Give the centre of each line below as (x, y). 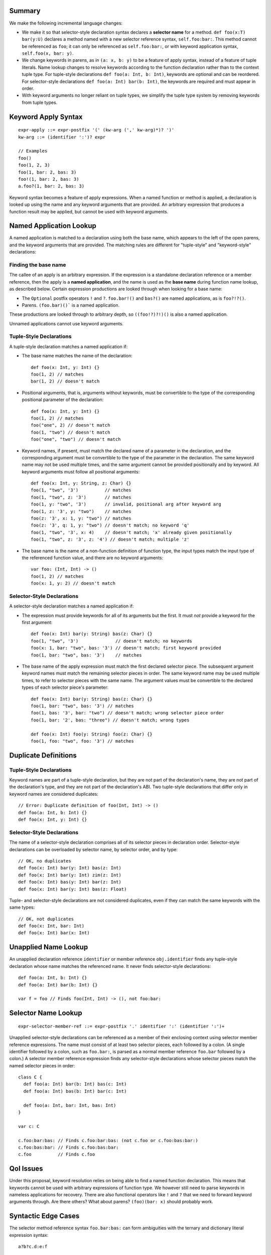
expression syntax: (29, 1235)
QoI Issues (26, 1169)
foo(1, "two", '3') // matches (81, 490)
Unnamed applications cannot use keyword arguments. (66, 323)
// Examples (33, 151)
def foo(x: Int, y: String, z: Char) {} (81, 483)
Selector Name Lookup (46, 1013)
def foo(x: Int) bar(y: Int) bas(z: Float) (73, 889)
